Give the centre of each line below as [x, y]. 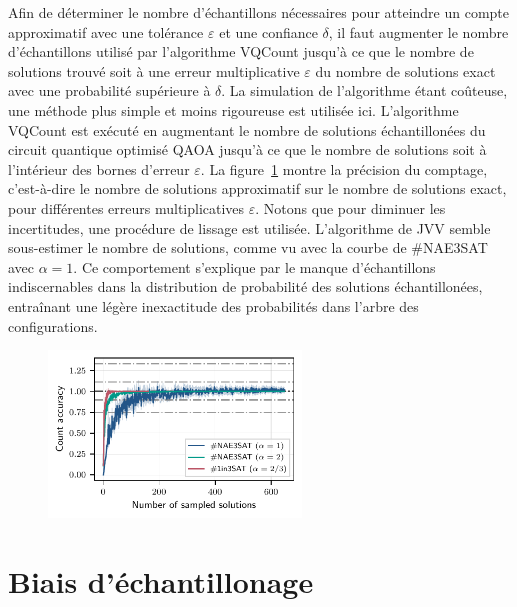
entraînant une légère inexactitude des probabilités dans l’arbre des [213, 305]
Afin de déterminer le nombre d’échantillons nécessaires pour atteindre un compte [259, 12]
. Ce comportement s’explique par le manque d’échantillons [254, 266]
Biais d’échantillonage [161, 580]
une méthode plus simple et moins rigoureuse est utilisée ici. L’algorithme [233, 109]
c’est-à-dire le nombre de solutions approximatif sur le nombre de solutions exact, [257, 188]
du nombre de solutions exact [405, 70]
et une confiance [268, 31]
